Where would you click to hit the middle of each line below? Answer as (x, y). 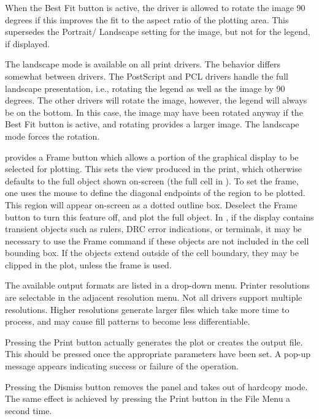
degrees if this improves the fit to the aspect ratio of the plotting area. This (147, 19)
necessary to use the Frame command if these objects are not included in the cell (157, 240)
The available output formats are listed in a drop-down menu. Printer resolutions (157, 285)
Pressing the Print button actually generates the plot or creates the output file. (154, 342)
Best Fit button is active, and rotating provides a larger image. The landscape (152, 124)
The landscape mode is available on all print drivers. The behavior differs (143, 64)
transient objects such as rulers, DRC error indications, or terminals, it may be (153, 229)
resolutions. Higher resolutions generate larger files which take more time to (147, 309)
